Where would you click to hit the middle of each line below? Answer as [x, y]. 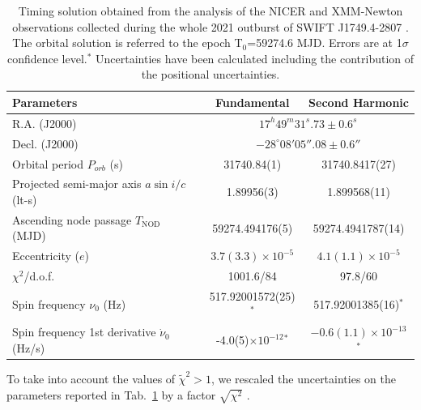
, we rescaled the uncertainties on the [303, 379]
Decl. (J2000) [45, 143]
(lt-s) [25, 199]
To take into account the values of [91, 379]
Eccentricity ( [46, 256]
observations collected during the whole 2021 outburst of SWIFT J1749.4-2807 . [210, 26]
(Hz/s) [29, 347]
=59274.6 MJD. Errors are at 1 [325, 43]
